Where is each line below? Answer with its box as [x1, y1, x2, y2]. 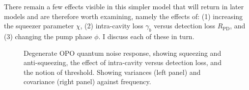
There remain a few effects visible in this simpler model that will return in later [4, 1, 244, 11]
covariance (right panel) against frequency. [24, 76, 151, 87]
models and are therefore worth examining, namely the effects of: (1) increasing [4, 11, 243, 21]
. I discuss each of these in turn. [98, 31, 194, 41]
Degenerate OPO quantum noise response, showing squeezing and [24, 47, 221, 58]
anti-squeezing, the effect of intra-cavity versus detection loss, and [24, 57, 221, 67]
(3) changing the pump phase [4, 31, 92, 41]
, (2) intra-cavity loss [80, 21, 143, 31]
